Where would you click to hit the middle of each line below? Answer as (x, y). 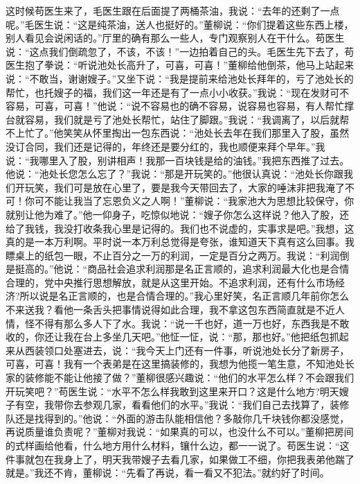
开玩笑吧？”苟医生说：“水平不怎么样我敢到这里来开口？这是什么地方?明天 (172, 391)
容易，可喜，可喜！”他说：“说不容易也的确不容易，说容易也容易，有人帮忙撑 (180, 106)
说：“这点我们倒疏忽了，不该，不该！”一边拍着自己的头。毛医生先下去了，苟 (180, 51)
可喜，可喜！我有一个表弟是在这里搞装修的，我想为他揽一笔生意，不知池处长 (180, 364)
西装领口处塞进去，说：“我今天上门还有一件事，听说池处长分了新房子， (187, 350)
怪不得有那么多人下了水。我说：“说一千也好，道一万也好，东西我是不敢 (187, 323)
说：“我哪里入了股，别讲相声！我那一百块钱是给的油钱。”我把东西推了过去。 (178, 160)
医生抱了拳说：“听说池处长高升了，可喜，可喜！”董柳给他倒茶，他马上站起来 (180, 65)
